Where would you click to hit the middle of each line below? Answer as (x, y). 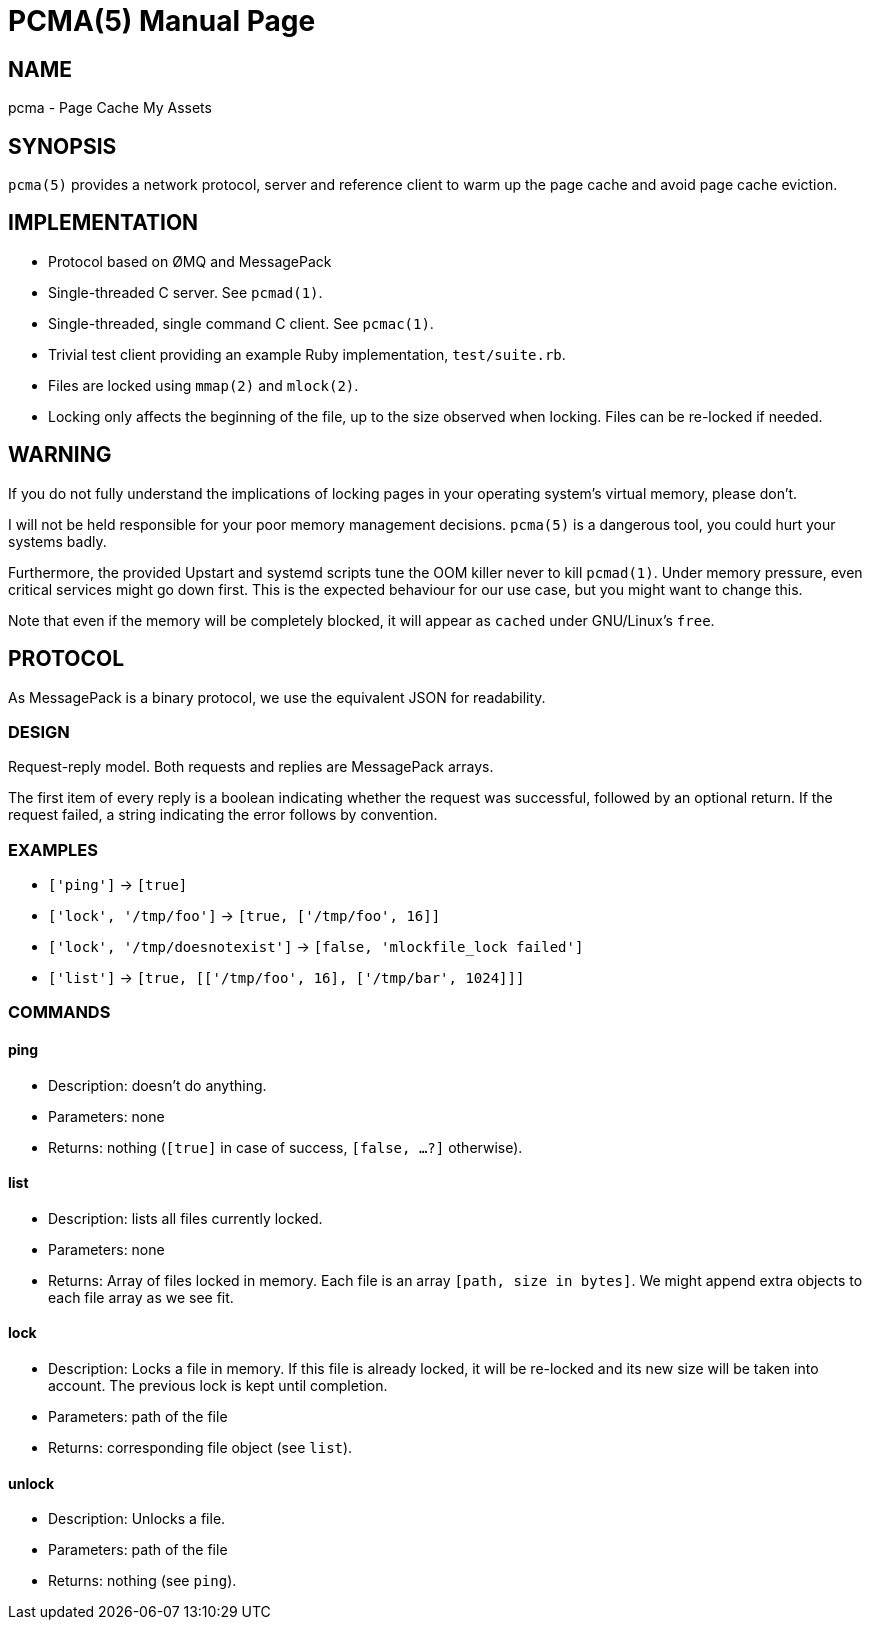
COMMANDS (59, 1012)
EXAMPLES (53, 849)
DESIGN (39, 731)
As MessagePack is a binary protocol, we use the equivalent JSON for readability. (277, 697)
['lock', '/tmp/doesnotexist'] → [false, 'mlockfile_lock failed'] (316, 947)
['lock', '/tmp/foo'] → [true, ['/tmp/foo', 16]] (244, 916)
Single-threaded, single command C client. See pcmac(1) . (241, 323)
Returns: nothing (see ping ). (142, 1581)
